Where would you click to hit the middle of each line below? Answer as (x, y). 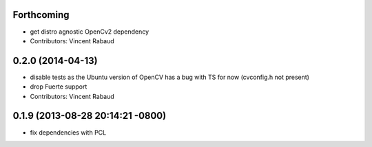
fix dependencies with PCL (68, 132)
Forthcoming (41, 15)
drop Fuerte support (59, 87)
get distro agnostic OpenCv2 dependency (90, 32)
